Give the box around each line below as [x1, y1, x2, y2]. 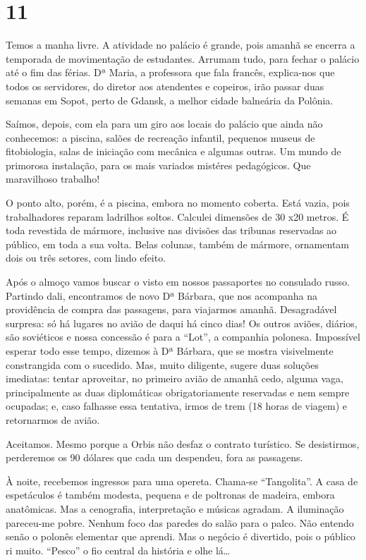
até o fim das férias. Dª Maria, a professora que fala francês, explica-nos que [6, 65, 335, 80]
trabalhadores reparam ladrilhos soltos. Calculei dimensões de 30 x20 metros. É [6, 209, 349, 224]
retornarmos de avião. [6, 412, 100, 427]
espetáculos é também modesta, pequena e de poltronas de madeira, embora [6, 487, 335, 502]
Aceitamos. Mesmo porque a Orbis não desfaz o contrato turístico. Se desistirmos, [6, 436, 360, 451]
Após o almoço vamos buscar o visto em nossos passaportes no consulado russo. [6, 274, 350, 289]
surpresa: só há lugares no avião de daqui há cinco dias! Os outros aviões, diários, [6, 315, 358, 330]
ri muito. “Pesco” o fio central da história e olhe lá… [6, 542, 231, 557]
